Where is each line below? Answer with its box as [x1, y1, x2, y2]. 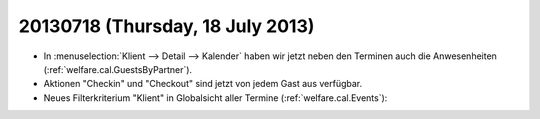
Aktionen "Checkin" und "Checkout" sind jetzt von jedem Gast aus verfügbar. [43, 78, 363, 90]
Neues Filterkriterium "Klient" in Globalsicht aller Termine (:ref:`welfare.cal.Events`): [43, 91, 388, 104]
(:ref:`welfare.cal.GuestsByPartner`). [43, 63, 193, 75]
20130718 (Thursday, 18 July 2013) [18, 15, 315, 37]
